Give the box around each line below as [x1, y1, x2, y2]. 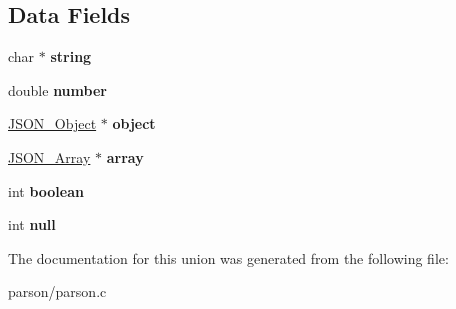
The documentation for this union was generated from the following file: [8, 247, 449, 268]
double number [8, 79, 107, 100]
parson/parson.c [8, 281, 107, 302]
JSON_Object [8, 113, 97, 134]
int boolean [8, 180, 84, 201]
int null [8, 214, 56, 235]
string [50, 46, 92, 67]
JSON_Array [8, 146, 91, 167]
